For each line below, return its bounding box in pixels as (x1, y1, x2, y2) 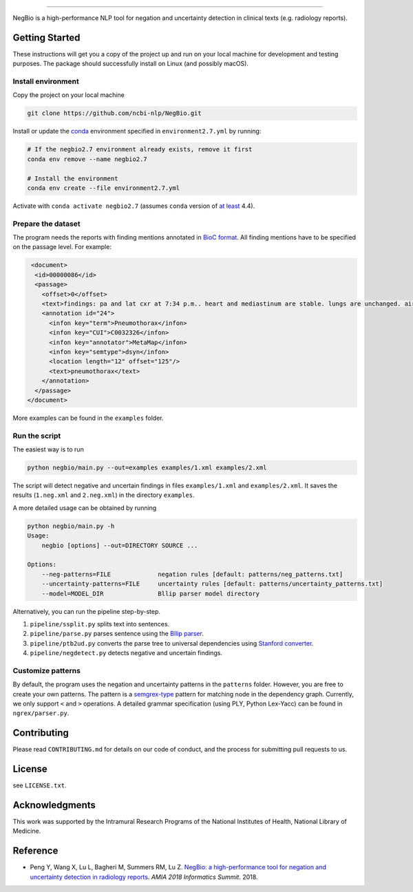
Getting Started (12, 32, 81, 43)
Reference (12, 845, 59, 857)
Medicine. (12, 827, 41, 836)
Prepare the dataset (12, 219, 81, 229)
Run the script (12, 431, 61, 440)
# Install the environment (27, 174, 118, 182)
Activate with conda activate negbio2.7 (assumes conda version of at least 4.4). (12, 202, 255, 210)
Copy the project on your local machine (12, 91, 125, 99)
